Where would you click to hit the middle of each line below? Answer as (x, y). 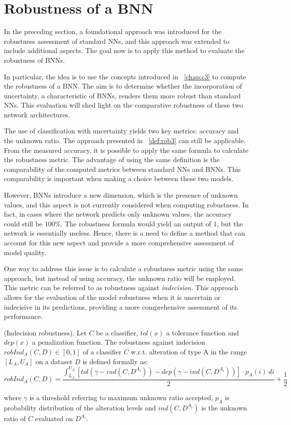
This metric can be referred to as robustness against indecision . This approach (121, 287)
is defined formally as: (115, 361)
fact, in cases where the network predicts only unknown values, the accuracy (118, 214)
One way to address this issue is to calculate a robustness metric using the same (124, 268)
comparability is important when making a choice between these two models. (119, 178)
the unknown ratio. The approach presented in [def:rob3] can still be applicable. (125, 140)
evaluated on (54, 418)
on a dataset (54, 361)
